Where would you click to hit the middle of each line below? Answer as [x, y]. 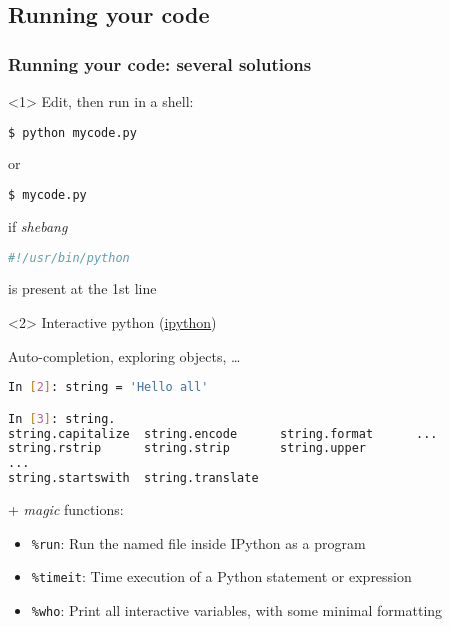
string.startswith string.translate [133, 478]
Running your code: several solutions [160, 63]
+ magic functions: [66, 509]
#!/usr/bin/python [69, 257]
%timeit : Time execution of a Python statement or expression [221, 576]
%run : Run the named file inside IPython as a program [198, 542]
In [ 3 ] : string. [62, 418]
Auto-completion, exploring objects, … [124, 355]
